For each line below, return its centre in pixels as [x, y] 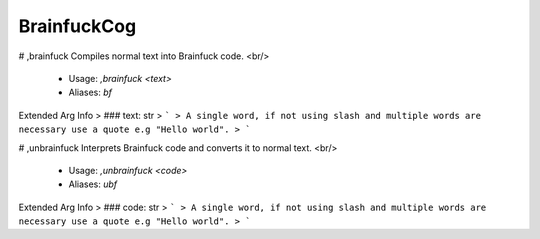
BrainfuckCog [77, 26]
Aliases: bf [90, 92]
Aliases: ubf [93, 184]
